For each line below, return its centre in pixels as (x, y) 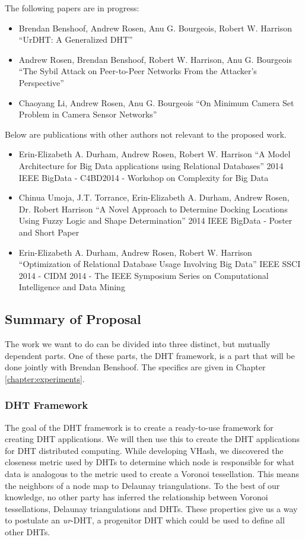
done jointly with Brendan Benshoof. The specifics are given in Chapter (135, 367)
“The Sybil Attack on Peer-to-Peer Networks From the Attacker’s (138, 71)
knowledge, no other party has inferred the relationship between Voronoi (136, 497)
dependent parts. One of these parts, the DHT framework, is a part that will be (150, 355)
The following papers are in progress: (72, 8)
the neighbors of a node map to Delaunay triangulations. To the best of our (142, 485)
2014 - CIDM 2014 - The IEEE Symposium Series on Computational (144, 275)
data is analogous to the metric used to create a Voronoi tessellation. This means (152, 474)
